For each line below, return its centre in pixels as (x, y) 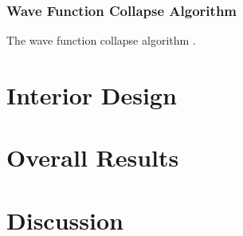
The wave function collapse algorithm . (101, 40)
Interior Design (92, 95)
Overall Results (93, 157)
